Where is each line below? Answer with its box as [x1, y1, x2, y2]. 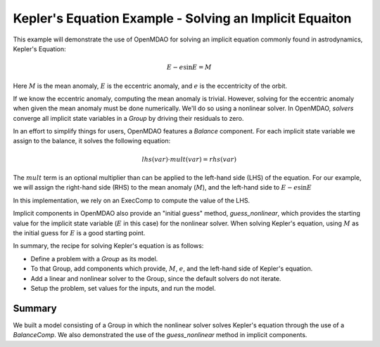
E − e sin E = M [166, 63, 212, 72]
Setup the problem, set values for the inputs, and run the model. [30, 284, 216, 292]
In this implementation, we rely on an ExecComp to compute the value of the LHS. [13, 196, 250, 204]
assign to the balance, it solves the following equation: [13, 137, 171, 145]
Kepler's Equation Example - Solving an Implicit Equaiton [13, 11, 352, 26]
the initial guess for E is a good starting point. [13, 229, 146, 237]
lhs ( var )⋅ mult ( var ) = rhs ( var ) [141, 155, 237, 163]
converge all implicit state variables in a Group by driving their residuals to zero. [13, 114, 244, 122]
